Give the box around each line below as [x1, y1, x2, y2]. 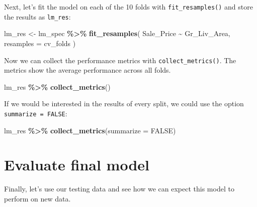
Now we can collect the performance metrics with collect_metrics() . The [4, 55, 236, 65]
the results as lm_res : [4, 11, 71, 22]
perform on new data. [4, 193, 71, 203]
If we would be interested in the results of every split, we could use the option [4, 98, 244, 109]
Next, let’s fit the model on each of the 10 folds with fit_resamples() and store [4, 2, 253, 12]
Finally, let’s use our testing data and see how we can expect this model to [4, 183, 234, 194]
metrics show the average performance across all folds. [4, 65, 171, 75]
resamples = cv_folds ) [4, 38, 76, 48]
